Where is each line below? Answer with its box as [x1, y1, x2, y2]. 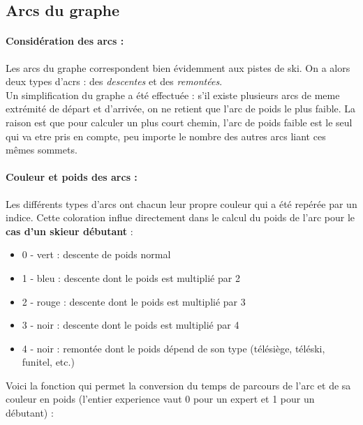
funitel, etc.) [22, 355, 75, 369]
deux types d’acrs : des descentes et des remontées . [6, 74, 223, 89]
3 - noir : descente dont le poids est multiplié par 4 [22, 318, 239, 332]
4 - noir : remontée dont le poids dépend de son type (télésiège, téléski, [22, 341, 325, 355]
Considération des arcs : [6, 33, 124, 48]
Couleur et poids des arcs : [6, 170, 138, 184]
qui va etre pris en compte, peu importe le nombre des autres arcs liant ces [6, 128, 326, 143]
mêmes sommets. [6, 142, 77, 157]
